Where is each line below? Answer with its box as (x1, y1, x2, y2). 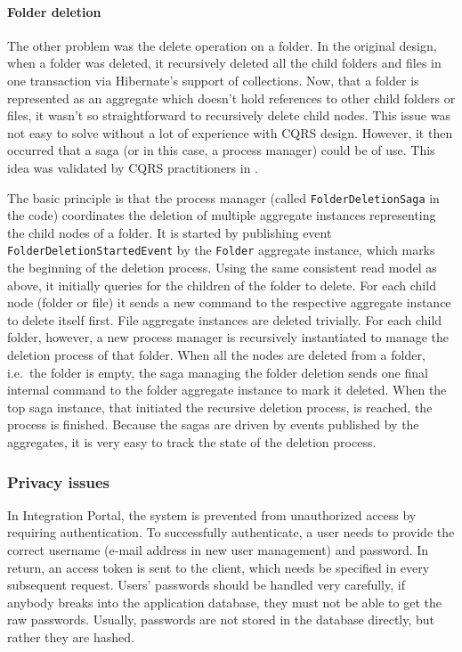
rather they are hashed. (7, 627, 134, 646)
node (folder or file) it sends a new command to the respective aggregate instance (7, 293, 451, 312)
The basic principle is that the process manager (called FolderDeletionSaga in (7, 188, 440, 207)
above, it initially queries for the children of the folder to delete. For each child (7, 275, 436, 294)
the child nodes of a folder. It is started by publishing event (7, 223, 332, 241)
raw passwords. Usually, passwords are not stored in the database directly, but (7, 610, 435, 629)
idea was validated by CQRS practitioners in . (7, 158, 259, 176)
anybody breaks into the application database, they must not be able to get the (7, 592, 442, 611)
